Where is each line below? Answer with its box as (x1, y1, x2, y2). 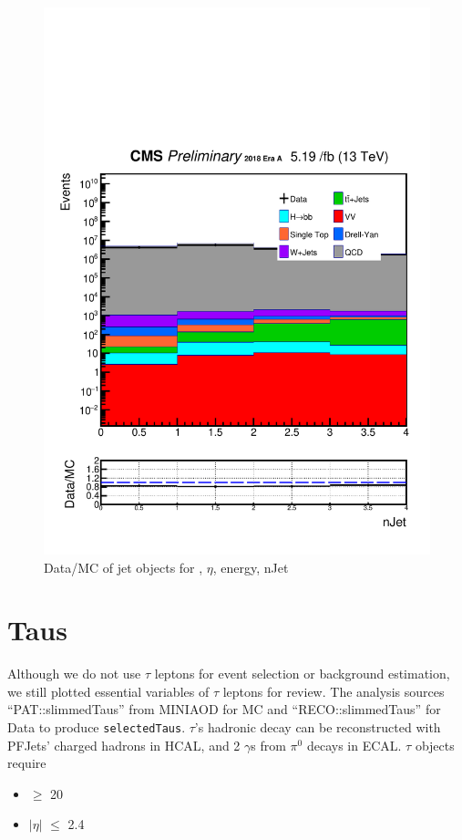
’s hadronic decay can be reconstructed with (194, 718, 441, 737)
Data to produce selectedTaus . (7, 718, 186, 737)
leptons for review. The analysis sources (222, 681, 445, 700)
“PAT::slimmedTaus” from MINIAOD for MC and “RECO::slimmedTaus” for (7, 700, 441, 719)
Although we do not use (7, 664, 141, 683)
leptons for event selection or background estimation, (154, 664, 450, 683)
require (7, 753, 46, 773)
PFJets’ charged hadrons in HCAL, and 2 (7, 735, 241, 754)
